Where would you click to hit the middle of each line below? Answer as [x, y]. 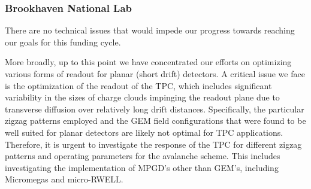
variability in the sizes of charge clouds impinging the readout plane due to [142, 97]
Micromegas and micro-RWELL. [64, 179]
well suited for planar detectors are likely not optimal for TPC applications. [144, 132]
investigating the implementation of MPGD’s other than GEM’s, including [142, 167]
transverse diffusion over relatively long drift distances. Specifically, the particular [155, 109]
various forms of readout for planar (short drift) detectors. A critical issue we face [155, 74]
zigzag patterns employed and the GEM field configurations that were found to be [155, 121]
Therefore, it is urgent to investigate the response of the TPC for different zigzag [153, 144]
